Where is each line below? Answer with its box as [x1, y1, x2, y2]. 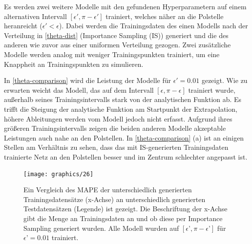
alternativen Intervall [4, 11, 67, 21]
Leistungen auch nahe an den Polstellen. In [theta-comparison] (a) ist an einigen [4, 132, 244, 142]
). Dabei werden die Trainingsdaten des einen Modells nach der [59, 20, 248, 31]
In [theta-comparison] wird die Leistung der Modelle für [4, 75, 171, 85]
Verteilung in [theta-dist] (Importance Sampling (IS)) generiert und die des [4, 30, 229, 40]
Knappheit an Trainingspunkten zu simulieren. [4, 59, 144, 69]
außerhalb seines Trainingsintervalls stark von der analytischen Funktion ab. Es [4, 94, 242, 104]
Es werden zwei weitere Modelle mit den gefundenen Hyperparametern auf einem [4, 1, 247, 11]
